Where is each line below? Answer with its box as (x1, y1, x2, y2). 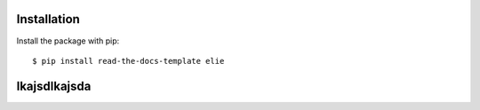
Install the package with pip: (16, 35, 120, 46)
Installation (16, 12, 80, 27)
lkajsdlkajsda (16, 78, 92, 93)
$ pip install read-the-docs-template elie (32, 56, 225, 66)
